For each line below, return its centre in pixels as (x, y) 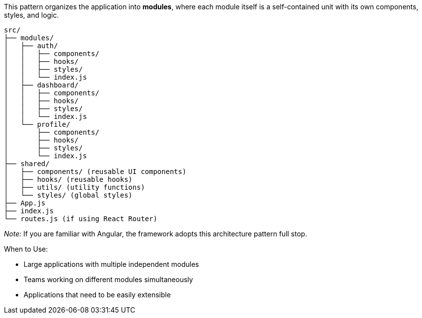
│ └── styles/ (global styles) (68, 195)
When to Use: (26, 249)
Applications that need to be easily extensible (97, 295)
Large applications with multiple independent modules (111, 264)
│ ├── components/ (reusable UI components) (95, 172)
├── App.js (25, 203)
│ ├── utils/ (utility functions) (75, 187)
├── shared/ (27, 164)
